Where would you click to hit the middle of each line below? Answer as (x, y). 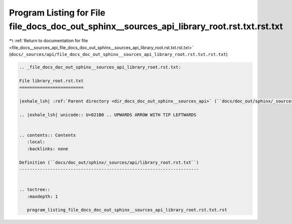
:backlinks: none (47, 149)
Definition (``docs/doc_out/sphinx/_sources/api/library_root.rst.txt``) (109, 162)
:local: (36, 142)
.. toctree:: (35, 190)
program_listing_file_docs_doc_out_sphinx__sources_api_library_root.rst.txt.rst (127, 210)
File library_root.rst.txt (51, 81)
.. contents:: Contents (48, 135)
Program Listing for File (57, 13)
